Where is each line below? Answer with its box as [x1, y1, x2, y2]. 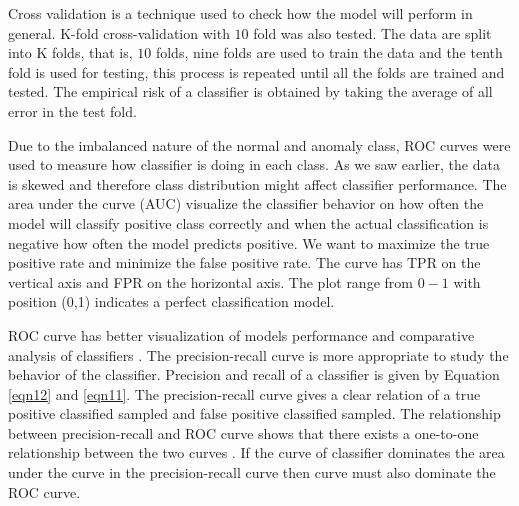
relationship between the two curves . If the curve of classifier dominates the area [8, 442, 505, 463]
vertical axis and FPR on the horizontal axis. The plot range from [8, 271, 413, 292]
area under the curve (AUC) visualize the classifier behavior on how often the [8, 193, 484, 214]
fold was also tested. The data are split [253, 22, 492, 43]
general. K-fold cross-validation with [8, 22, 230, 43]
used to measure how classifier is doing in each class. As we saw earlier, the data [8, 154, 500, 175]
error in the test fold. [8, 100, 137, 121]
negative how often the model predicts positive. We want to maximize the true [8, 232, 490, 253]
